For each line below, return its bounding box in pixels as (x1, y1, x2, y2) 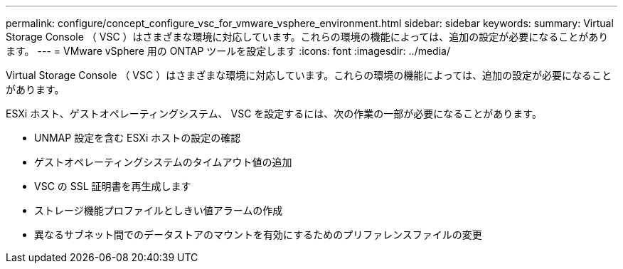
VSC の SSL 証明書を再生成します (34, 180, 191, 192)
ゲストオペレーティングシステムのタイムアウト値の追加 (34, 156, 292, 168)
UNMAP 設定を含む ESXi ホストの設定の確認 (34, 132, 241, 144)
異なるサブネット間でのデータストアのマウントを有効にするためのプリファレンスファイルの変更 (34, 228, 482, 241)
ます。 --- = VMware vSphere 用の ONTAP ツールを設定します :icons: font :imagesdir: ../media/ (6, 45, 450, 57)
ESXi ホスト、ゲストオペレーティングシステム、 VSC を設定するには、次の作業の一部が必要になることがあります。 (6, 107, 542, 120)
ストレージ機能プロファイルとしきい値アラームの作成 (34, 204, 283, 216)
